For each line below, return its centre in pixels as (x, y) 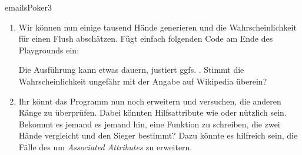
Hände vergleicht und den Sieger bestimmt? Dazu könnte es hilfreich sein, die (158, 135)
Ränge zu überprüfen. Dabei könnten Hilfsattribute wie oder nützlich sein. (152, 112)
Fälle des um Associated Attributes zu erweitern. (105, 146)
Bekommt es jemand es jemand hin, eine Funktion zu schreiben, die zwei (149, 124)
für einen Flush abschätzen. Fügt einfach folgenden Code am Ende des (146, 38)
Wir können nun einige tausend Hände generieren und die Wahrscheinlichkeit (157, 27)
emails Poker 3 (29, 7)
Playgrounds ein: (49, 50)
